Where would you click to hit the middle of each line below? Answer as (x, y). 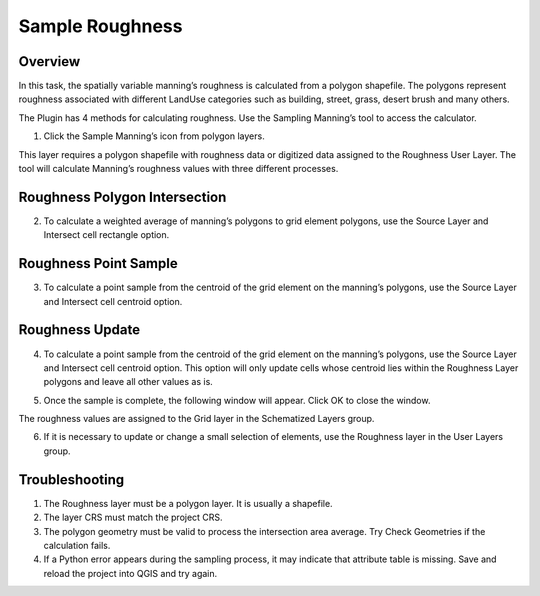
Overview (49, 61)
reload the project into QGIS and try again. (130, 573)
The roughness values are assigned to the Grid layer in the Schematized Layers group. (196, 419)
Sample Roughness (100, 26)
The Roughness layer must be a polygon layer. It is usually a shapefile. (188, 503)
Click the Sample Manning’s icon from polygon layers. (154, 136)
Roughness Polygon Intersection (122, 196)
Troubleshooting (71, 479)
